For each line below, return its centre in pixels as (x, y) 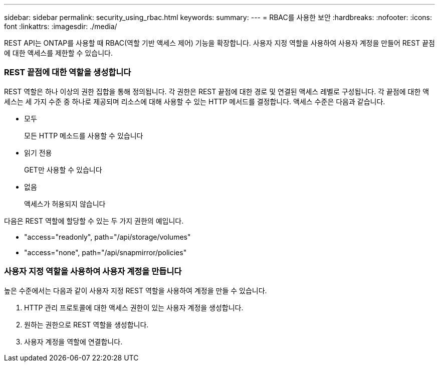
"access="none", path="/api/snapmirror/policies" (105, 252)
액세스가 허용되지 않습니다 (65, 204)
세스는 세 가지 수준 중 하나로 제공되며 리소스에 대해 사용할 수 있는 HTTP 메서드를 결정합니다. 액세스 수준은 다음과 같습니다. (195, 101)
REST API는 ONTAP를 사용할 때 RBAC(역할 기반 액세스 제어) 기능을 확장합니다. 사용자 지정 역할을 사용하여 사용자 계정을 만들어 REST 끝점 (220, 43)
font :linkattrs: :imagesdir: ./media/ (61, 26)
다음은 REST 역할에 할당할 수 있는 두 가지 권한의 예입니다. (94, 221)
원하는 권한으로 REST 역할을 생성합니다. (86, 324)
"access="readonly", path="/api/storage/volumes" (107, 237)
